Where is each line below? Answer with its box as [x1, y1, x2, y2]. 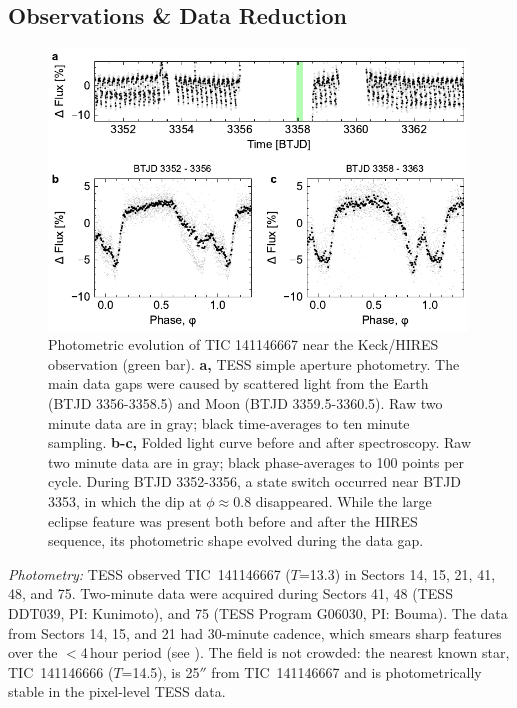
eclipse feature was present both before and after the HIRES [48, 510, 418, 531]
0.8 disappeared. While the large [233, 490, 432, 511]
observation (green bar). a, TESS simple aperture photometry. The [48, 353, 460, 374]
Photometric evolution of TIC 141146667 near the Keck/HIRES [48, 334, 439, 355]
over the [8, 642, 58, 663]
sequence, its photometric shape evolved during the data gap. [48, 530, 424, 551]
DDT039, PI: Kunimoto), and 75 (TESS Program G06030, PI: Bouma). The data [8, 602, 508, 623]
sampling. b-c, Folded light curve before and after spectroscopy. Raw [48, 432, 472, 453]
